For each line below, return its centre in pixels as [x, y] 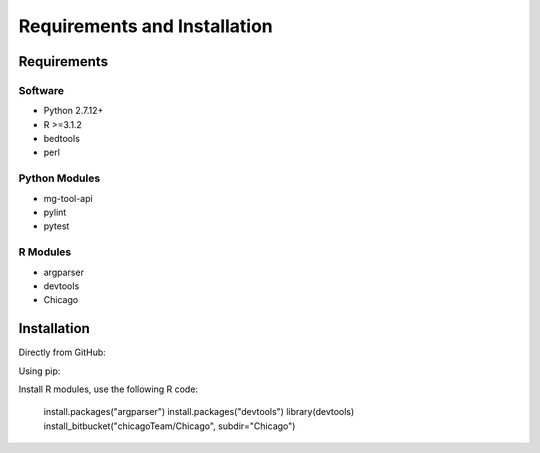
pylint [55, 212]
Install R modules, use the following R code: [108, 389]
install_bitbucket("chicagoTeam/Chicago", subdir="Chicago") [169, 426]
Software [41, 90]
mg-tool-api [68, 198]
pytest [56, 226]
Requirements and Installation [146, 26]
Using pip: [39, 371]
